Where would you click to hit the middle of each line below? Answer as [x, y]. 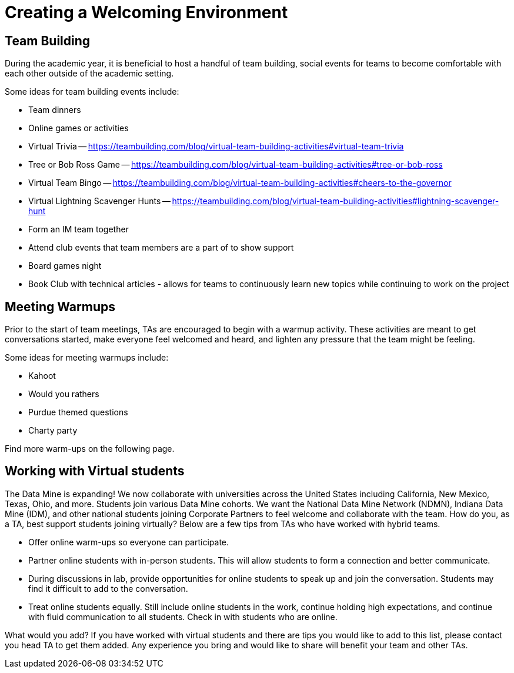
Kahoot [42, 376]
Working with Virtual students [95, 471]
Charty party [53, 431]
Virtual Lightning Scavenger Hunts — [99, 201]
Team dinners [55, 110]
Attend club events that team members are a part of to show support [161, 248]
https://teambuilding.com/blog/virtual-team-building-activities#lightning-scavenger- [336, 201]
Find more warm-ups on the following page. [90, 449]
